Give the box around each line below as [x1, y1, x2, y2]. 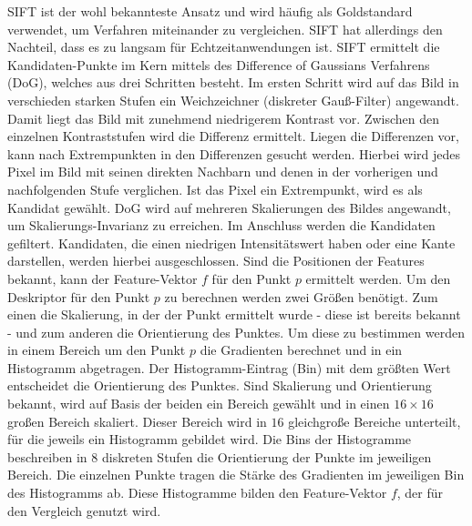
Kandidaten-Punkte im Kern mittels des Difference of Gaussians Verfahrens [7, 55, 430, 74]
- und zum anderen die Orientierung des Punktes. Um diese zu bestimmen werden [7, 322, 465, 341]
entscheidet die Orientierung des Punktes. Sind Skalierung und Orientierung [7, 376, 432, 395]
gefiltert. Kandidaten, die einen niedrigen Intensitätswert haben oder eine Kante [7, 233, 456, 252]
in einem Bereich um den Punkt [7, 340, 186, 359]
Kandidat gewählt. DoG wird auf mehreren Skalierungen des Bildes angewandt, [7, 197, 451, 217]
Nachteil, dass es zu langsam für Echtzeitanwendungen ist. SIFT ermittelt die [7, 37, 440, 56]
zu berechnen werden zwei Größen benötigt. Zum [164, 287, 438, 306]
